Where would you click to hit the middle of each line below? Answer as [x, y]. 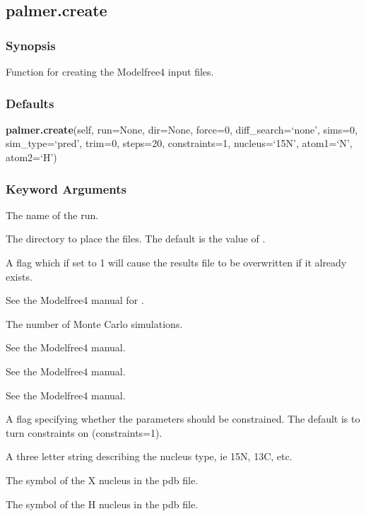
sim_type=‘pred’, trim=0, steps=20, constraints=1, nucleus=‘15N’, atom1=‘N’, [179, 143]
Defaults [30, 103]
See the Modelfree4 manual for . [75, 300]
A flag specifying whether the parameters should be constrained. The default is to [183, 419]
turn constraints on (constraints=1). [84, 432]
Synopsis [31, 45]
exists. [19, 276]
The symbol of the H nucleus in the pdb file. [102, 504]
